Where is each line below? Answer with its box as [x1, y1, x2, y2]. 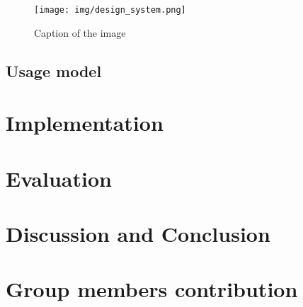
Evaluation [6, 163, 112, 192]
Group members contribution [6, 274, 298, 303]
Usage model [6, 59, 102, 81]
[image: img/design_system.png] [34, 5, 186, 15]
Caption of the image [34, 25, 126, 40]
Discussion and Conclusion [6, 219, 270, 248]
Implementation [6, 108, 164, 137]
